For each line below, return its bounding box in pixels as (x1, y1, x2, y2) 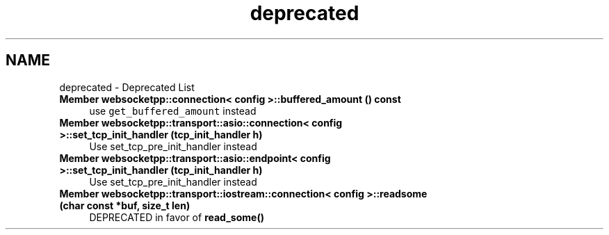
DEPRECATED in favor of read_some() (89, 211, 264, 223)
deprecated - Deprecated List (59, 81, 195, 93)
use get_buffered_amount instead (89, 104, 257, 117)
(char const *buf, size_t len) (59, 199, 190, 211)
